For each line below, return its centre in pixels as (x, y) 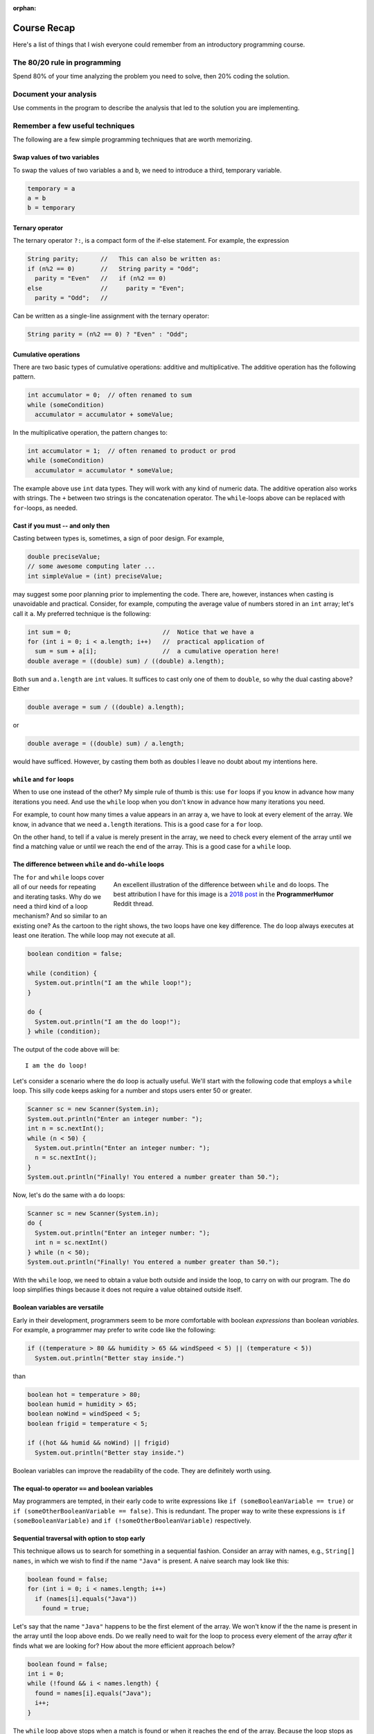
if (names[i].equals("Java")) (86, 1598)
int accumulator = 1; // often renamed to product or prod (132, 451)
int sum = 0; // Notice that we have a (141, 632)
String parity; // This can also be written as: (124, 259)
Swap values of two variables (56, 157)
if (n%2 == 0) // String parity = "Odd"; (113, 268)
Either (21, 689)
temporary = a (51, 188)
